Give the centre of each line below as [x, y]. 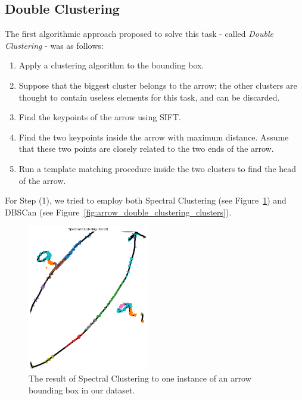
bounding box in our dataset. [82, 390]
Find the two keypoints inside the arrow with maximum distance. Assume [154, 137]
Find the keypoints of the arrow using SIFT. [100, 117]
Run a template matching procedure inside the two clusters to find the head [158, 168]
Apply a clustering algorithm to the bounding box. [111, 65]
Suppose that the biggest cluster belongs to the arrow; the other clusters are [158, 85]
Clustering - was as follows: [54, 45]
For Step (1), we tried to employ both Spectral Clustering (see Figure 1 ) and [146, 200]
